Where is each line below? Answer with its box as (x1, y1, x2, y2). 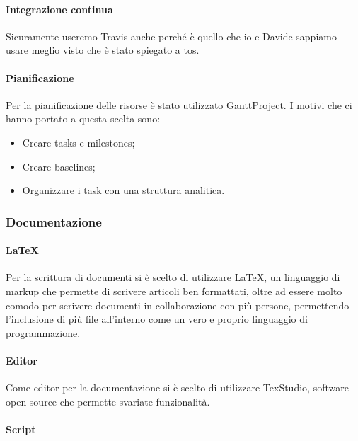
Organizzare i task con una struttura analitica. (22, 183, 225, 197)
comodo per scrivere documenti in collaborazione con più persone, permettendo (6, 297, 350, 312)
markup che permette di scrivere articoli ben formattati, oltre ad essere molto (6, 283, 342, 298)
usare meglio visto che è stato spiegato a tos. (6, 42, 200, 57)
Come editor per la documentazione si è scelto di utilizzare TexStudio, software (6, 380, 349, 395)
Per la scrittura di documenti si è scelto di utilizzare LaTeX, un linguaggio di (6, 270, 340, 285)
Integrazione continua (6, 1, 113, 16)
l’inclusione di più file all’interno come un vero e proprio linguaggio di (6, 311, 308, 326)
